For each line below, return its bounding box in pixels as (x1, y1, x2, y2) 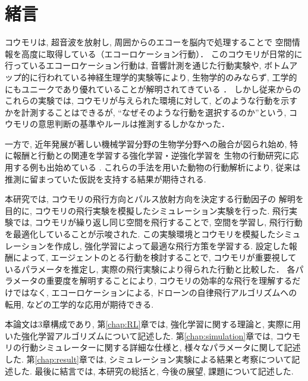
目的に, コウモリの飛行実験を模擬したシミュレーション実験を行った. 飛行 (5, 204, 289, 216)
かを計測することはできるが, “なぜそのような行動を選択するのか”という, (5, 106, 287, 118)
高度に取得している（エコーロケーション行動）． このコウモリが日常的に (21, 47, 303, 60)
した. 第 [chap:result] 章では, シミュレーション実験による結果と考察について (5, 352, 292, 365)
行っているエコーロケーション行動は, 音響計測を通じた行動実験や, (5, 59, 262, 72)
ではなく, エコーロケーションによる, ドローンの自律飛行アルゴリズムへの (12, 286, 297, 298)
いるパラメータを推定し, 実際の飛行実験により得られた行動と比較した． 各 (5, 262, 296, 275)
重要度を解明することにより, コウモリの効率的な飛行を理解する (46, 274, 293, 287)
